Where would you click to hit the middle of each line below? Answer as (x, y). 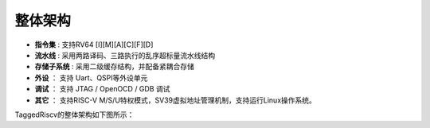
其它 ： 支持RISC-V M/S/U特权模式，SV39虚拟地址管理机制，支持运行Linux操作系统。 (175, 100)
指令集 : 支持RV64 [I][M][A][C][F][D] (94, 45)
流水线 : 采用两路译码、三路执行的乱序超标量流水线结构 (125, 55)
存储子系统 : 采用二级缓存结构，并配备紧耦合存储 (114, 67)
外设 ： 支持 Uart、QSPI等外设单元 (91, 78)
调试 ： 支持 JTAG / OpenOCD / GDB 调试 (102, 89)
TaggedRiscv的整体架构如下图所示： (74, 114)
